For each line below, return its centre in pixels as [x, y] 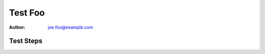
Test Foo [27, 13]
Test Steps [26, 41]
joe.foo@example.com [70, 27]
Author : [17, 27]
